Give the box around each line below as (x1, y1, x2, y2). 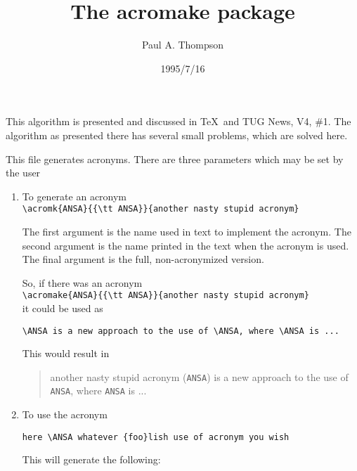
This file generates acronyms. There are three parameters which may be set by (6, 151, 344, 166)
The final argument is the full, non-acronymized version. (22, 252, 264, 266)
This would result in (22, 346, 110, 361)
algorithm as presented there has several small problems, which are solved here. (6, 127, 348, 142)
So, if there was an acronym (22, 275, 143, 290)
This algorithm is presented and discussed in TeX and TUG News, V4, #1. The (6, 114, 351, 129)
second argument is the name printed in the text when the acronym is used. (22, 238, 349, 252)
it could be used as (22, 300, 103, 315)
